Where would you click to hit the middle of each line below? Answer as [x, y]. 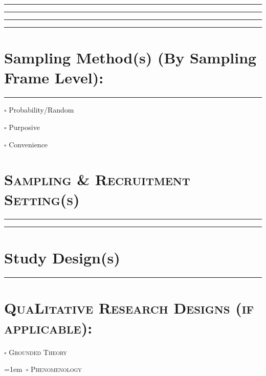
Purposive [24, 127]
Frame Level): [54, 78]
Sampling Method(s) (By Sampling [130, 58]
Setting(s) [42, 199]
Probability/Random [41, 110]
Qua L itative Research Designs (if [129, 307]
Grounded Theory [38, 352]
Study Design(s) [62, 257]
